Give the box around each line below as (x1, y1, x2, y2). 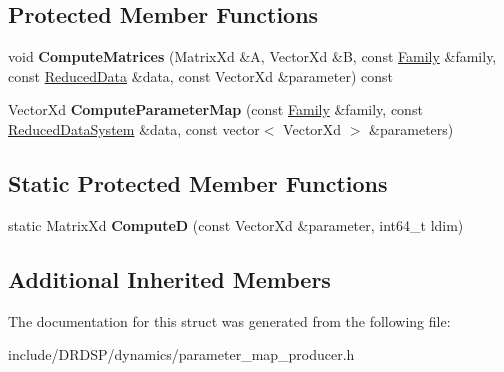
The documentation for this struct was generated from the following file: (8, 310, 451, 331)
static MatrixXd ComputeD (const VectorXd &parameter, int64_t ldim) (8, 214, 464, 235)
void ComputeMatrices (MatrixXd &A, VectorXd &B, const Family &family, (8, 46, 497, 67)
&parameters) (369, 118, 454, 139)
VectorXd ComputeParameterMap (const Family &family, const (8, 99, 423, 120)
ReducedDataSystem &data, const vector (8, 118, 260, 139)
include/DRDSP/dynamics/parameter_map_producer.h (8, 344, 355, 365)
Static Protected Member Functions (8, 167, 388, 198)
